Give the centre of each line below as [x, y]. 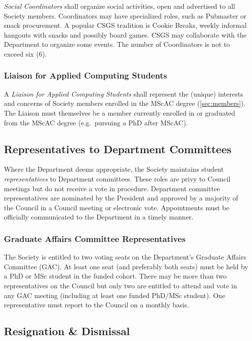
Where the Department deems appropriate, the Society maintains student [114, 169]
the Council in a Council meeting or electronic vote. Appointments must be [117, 207]
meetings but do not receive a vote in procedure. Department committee [112, 188]
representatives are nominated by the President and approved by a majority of [121, 198]
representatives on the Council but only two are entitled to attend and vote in [121, 285]
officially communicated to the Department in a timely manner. [99, 217]
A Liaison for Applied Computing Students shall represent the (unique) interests [124, 93]
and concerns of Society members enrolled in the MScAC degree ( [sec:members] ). [125, 103]
